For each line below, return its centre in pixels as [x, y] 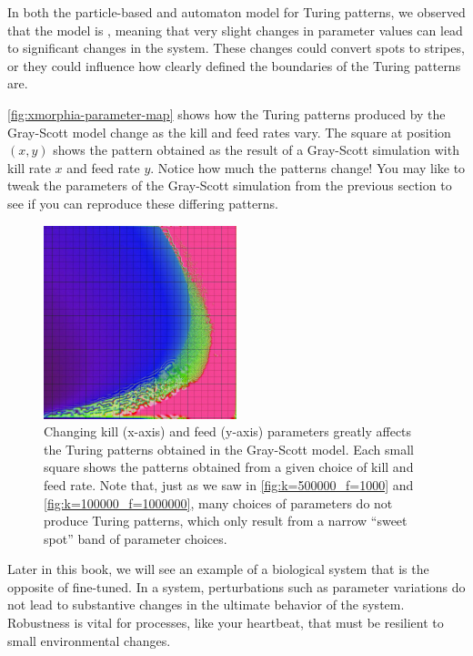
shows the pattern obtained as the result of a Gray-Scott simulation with [256, 150]
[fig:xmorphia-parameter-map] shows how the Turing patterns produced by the [226, 113]
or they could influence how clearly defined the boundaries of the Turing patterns [234, 65]
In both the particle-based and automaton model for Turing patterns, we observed [236, 12]
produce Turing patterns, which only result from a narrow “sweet [226, 521]
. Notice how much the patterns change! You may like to [308, 167]
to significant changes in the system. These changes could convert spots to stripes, [236, 48]
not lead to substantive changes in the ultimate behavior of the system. [206, 605]
